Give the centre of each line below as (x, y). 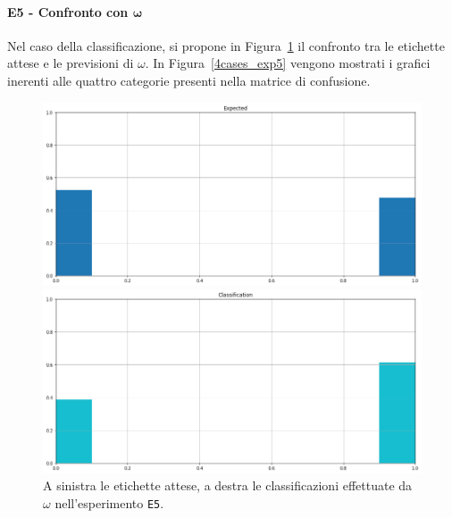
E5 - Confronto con (68, 11)
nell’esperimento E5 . (109, 502)
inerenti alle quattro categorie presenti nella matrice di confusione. (189, 80)
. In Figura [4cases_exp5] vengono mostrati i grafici (288, 63)
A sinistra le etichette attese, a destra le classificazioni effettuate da (228, 485)
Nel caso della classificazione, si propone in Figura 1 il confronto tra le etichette (226, 45)
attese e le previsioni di (71, 63)
